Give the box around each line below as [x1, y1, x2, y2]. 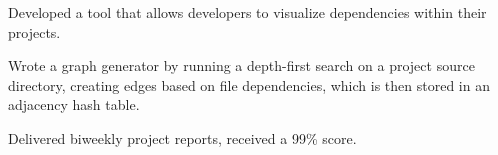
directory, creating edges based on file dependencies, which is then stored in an [8, 74, 490, 95]
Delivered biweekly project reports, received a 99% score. [8, 127, 357, 148]
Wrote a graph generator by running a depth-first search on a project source [8, 55, 475, 76]
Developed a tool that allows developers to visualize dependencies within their [8, 2, 487, 22]
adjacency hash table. [8, 94, 140, 115]
